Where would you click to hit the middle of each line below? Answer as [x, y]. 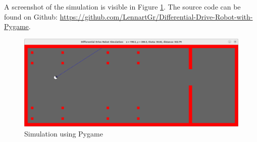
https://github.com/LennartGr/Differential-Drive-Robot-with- [156, 16]
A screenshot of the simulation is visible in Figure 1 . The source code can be [122, 7]
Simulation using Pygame [64, 133]
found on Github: [31, 16]
